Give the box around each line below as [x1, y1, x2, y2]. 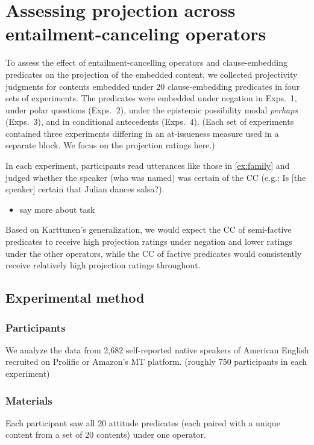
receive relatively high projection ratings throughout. [5, 259, 201, 271]
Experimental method [5, 288, 145, 307]
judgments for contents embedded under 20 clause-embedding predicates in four [5, 80, 300, 92]
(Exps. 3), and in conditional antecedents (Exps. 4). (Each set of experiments [5, 115, 294, 128]
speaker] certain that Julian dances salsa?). [5, 183, 165, 195]
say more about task [19, 203, 95, 215]
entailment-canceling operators [5, 21, 266, 46]
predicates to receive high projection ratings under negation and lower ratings [5, 235, 292, 248]
